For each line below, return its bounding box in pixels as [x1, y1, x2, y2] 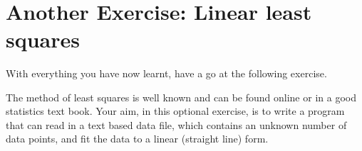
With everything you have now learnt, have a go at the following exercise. [6, 65, 327, 80]
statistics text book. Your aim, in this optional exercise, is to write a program [6, 104, 345, 118]
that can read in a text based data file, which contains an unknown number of [6, 117, 347, 132]
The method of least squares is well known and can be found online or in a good [6, 89, 356, 104]
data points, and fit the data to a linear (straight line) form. [6, 131, 269, 146]
